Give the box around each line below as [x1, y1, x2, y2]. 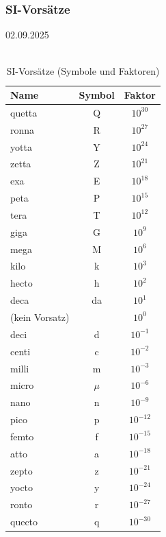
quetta [10, 105, 38, 119]
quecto [10, 514, 38, 529]
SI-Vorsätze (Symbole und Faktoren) [6, 64, 160, 78]
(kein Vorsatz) [10, 309, 70, 324]
